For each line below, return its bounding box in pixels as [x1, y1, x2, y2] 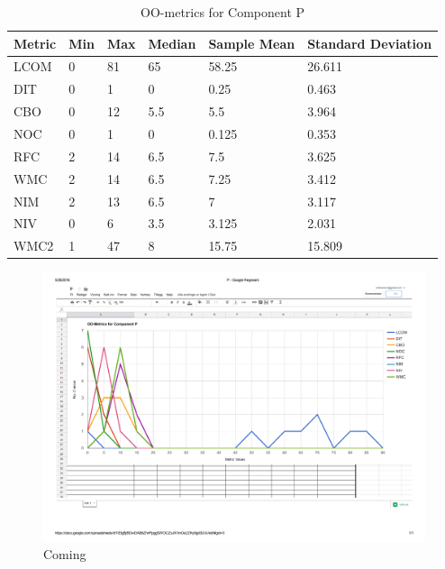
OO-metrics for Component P [141, 3, 305, 21]
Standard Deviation [307, 33, 432, 52]
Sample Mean [208, 33, 295, 52]
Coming [43, 545, 86, 564]
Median [148, 33, 196, 52]
